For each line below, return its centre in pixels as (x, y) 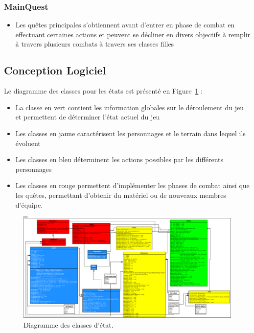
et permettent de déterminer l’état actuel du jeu (88, 117)
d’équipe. (29, 204)
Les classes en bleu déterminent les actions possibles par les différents (119, 159)
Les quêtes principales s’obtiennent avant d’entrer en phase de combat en (125, 25)
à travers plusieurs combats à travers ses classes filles (95, 44)
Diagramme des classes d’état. (69, 324)
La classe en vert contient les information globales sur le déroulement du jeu (129, 107)
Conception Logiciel (55, 70)
